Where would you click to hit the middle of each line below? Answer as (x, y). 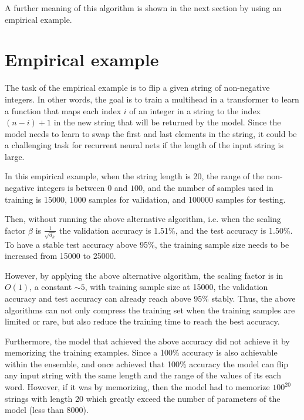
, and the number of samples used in (208, 188)
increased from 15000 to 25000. (60, 256)
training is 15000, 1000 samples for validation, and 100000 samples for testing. (145, 199)
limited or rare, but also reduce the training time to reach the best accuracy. (142, 321)
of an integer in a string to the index (195, 110)
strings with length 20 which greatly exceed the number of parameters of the (143, 398)
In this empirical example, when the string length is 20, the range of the (134, 176)
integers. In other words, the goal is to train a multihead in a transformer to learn (152, 99)
